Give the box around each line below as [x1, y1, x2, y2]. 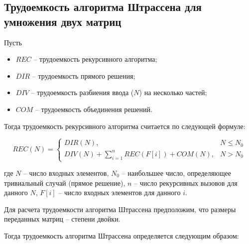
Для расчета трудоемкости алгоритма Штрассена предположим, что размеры [4, 204, 236, 214]
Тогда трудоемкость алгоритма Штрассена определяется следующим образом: [4, 231, 239, 241]
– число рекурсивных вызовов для [134, 177, 238, 188]
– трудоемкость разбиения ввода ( [31, 87, 134, 98]
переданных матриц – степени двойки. [4, 214, 121, 224]
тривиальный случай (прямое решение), [4, 177, 125, 188]
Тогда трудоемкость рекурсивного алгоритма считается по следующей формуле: [4, 121, 246, 131]
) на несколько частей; [139, 87, 207, 98]
